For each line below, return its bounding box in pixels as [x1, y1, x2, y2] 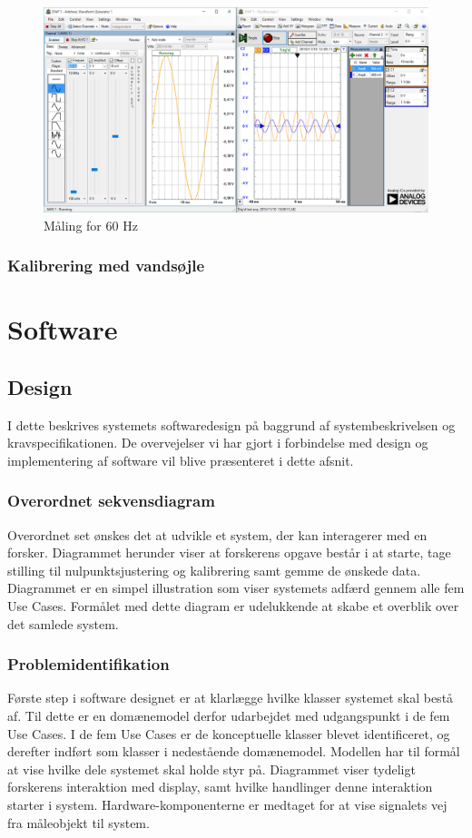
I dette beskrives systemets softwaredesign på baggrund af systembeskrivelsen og [7, 415, 456, 434]
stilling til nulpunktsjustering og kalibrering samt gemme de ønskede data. [7, 560, 421, 579]
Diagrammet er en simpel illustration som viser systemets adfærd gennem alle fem [7, 578, 465, 597]
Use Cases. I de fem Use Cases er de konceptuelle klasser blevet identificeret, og [7, 724, 450, 743]
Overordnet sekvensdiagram [7, 489, 215, 512]
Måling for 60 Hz [44, 215, 138, 234]
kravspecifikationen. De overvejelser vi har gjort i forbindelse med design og [7, 433, 428, 452]
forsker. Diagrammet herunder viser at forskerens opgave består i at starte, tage [7, 543, 451, 562]
